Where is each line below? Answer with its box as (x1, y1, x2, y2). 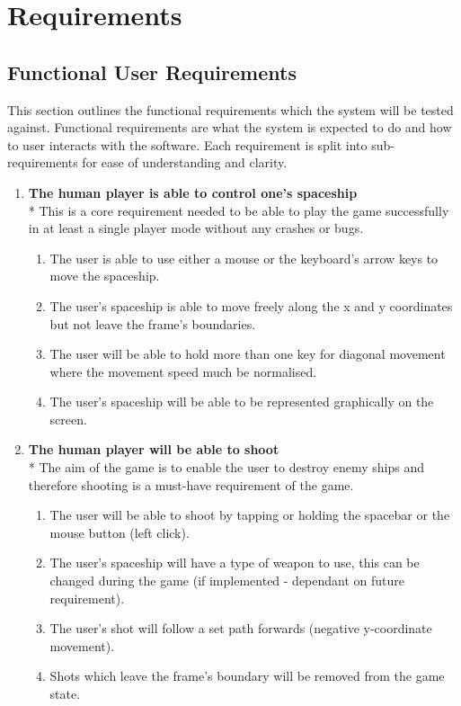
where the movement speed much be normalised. (49, 362, 317, 380)
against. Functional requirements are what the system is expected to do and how (7, 118, 452, 137)
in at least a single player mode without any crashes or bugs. (28, 219, 364, 237)
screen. (49, 409, 87, 428)
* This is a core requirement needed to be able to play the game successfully (28, 201, 449, 219)
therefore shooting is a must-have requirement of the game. (28, 475, 354, 494)
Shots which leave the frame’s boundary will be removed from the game (49, 666, 445, 685)
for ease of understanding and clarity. (82, 153, 288, 172)
